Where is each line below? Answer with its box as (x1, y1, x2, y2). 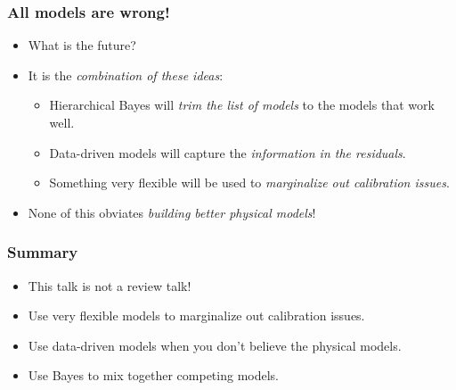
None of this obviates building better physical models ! (28, 203, 316, 221)
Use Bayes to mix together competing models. (28, 366, 279, 385)
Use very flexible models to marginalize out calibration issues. (28, 306, 365, 325)
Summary (7, 241, 78, 263)
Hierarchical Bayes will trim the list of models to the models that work (49, 95, 435, 114)
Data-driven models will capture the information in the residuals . (49, 143, 406, 162)
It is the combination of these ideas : (28, 65, 224, 84)
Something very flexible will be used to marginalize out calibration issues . (49, 173, 450, 192)
